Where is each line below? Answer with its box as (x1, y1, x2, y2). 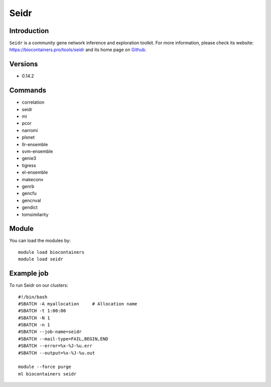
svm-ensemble (22, 148, 53, 154)
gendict (22, 204, 38, 210)
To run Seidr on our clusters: (9, 282, 69, 288)
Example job (9, 269, 49, 278)
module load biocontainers (18, 249, 85, 255)
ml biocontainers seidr (18, 371, 77, 376)
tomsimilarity (22, 211, 49, 217)
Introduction (9, 27, 49, 35)
